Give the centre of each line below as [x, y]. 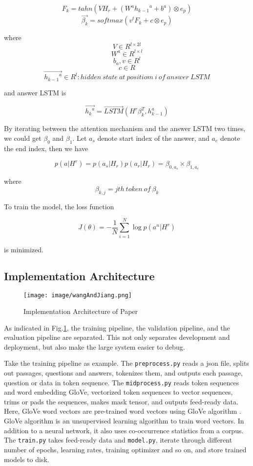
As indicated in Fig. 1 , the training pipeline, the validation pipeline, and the [117, 327]
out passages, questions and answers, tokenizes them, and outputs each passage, [123, 373]
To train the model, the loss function [59, 206]
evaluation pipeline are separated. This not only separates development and [117, 337]
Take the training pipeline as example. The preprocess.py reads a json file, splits [126, 363]
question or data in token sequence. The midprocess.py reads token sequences [122, 382]
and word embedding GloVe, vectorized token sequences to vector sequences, [118, 392]
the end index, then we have [46, 148]
